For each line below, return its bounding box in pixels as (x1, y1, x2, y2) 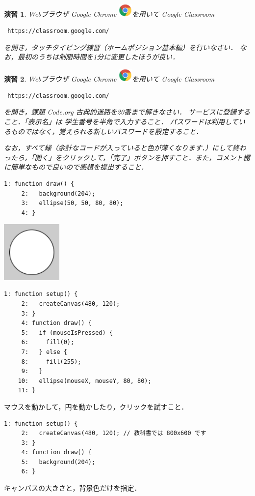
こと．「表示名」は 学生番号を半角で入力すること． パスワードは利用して (4, 117, 238, 127)
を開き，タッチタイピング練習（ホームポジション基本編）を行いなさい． (4, 42, 237, 52)
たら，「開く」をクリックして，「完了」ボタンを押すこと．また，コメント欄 (10, 152, 250, 162)
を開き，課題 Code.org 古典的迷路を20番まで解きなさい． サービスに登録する (4, 107, 251, 117)
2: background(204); (21, 190, 96, 197)
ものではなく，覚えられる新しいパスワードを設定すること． (10, 126, 203, 136)
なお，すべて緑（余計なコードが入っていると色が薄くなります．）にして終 (4, 143, 239, 153)
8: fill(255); (21, 358, 81, 365)
